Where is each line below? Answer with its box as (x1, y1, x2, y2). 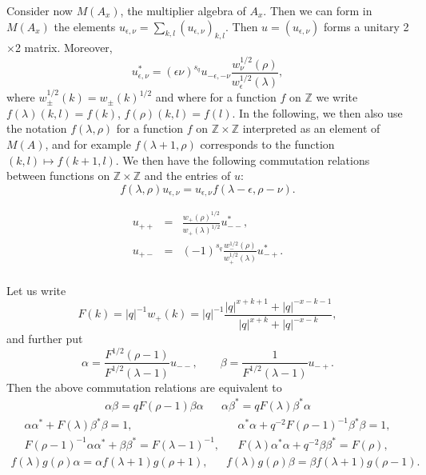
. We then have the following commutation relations (115, 151, 370, 168)
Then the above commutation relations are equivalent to (6, 378, 282, 395)
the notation (6, 120, 67, 137)
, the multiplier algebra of (120, 2, 246, 18)
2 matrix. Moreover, (14, 39, 113, 56)
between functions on (6, 167, 110, 184)
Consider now (6, 2, 73, 18)
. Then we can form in (263, 2, 372, 18)
